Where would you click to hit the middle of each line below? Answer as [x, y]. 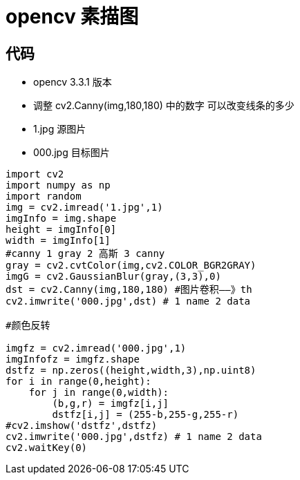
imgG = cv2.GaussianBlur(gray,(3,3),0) [113, 277]
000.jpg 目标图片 [72, 153]
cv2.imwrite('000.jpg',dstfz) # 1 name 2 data [134, 437]
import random [44, 196]
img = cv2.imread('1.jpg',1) [84, 208]
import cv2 [35, 174]
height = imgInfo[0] [61, 230]
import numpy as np [58, 185]
